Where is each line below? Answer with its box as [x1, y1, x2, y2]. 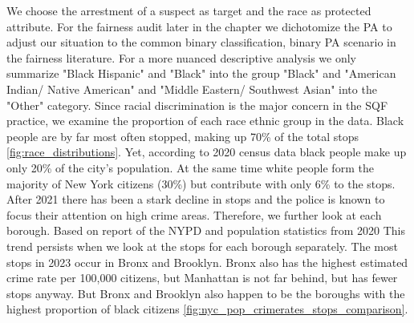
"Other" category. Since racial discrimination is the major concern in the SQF [6, 96, 388, 113]
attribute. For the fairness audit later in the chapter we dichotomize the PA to [6, 18, 392, 34]
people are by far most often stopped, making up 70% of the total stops [6, 127, 359, 144]
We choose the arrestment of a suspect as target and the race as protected [6, 2, 371, 18]
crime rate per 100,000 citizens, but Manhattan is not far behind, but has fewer [6, 269, 398, 286]
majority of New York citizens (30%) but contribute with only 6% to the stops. [6, 175, 396, 192]
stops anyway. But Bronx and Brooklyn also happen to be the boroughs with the [6, 285, 405, 301]
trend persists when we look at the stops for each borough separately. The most [6, 237, 398, 254]
